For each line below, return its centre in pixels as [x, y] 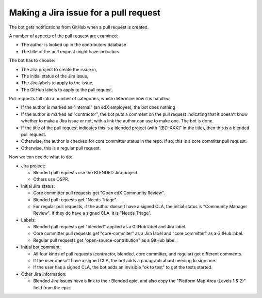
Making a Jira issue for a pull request [85, 13]
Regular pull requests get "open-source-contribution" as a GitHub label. [105, 240]
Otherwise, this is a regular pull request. [61, 148]
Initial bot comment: [41, 247]
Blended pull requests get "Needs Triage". [75, 200]
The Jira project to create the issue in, [59, 69]
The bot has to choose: [32, 60]
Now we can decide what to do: [41, 157]
